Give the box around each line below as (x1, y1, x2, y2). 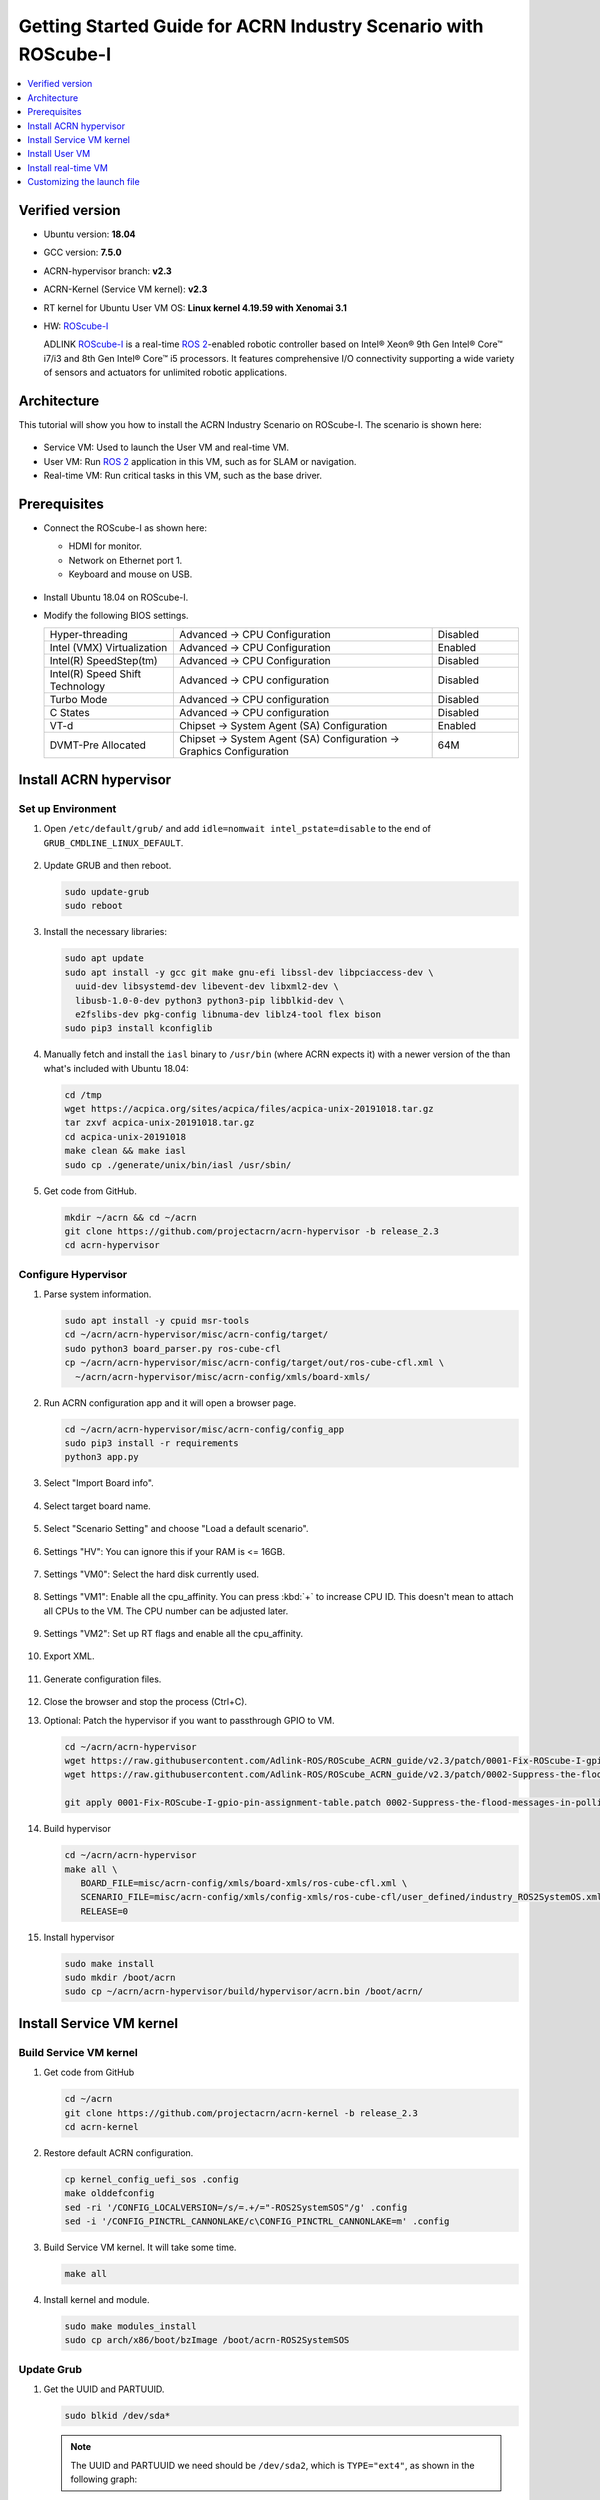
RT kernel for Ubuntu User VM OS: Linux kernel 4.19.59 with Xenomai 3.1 (43, 301, 347, 314)
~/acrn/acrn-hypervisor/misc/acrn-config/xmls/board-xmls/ (75, 1371, 371, 1382)
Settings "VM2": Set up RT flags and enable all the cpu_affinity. (43, 1628, 304, 1640)
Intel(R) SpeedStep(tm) (49, 654, 159, 668)
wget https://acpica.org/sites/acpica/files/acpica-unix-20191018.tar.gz (64, 1103, 434, 1115)
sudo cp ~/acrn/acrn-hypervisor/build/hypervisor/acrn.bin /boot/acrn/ (64, 1986, 424, 1997)
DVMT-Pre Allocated (49, 738, 147, 752)
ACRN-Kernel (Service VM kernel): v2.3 (43, 283, 208, 295)
